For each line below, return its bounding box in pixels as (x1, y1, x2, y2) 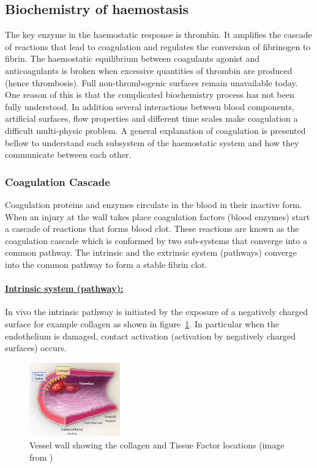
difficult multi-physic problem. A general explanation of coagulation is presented (5, 124, 306, 136)
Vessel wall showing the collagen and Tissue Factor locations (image (29, 438, 285, 451)
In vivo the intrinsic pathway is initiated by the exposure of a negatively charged (5, 305, 308, 318)
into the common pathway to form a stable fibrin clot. (5, 258, 207, 270)
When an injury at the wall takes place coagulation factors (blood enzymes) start (5, 210, 310, 223)
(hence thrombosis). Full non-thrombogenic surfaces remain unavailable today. (5, 76, 298, 89)
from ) (29, 450, 53, 463)
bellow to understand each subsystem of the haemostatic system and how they (5, 136, 299, 149)
